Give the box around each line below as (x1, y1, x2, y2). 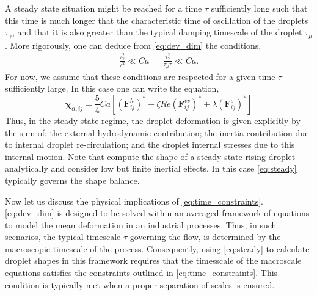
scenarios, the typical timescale (5, 230, 121, 243)
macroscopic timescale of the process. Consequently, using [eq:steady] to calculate (5, 242, 310, 255)
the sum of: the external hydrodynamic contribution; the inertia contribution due (5, 126, 309, 139)
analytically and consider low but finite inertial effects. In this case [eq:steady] (5, 162, 297, 175)
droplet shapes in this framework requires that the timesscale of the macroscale (5, 254, 302, 267)
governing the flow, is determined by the (129, 230, 281, 243)
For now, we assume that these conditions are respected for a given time (5, 70, 275, 82)
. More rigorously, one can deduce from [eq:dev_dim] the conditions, (5, 38, 261, 51)
